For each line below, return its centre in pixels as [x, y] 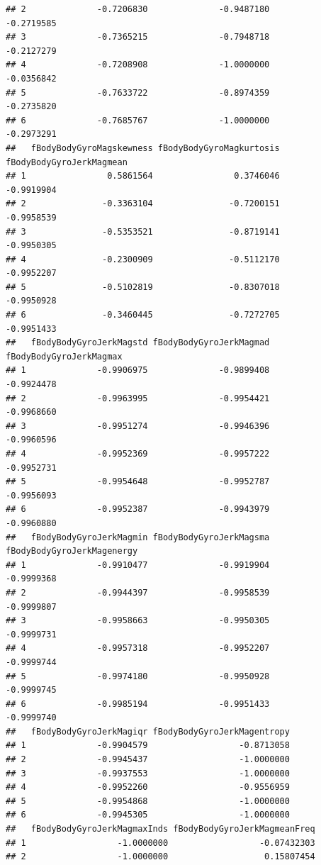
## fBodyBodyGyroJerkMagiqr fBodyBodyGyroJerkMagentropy [148, 731]
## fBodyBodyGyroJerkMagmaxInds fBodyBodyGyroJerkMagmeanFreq [160, 829]
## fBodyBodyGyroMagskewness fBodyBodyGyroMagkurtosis [143, 148]
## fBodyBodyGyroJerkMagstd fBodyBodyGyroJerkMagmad [138, 343]
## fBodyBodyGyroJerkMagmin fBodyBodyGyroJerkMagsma [138, 537]
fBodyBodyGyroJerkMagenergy [72, 551]
